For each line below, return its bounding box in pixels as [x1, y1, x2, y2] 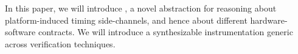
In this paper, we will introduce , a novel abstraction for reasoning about [5, 2, 277, 14]
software [5, 25, 36, 38]
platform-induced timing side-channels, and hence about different [5, 13, 248, 26]
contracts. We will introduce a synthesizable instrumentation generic [38, 25, 293, 38]
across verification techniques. [5, 37, 116, 50]
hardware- [250, 13, 288, 26]
